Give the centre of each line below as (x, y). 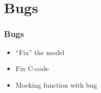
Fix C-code (32, 68)
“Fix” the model (40, 52)
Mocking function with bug (56, 84)
